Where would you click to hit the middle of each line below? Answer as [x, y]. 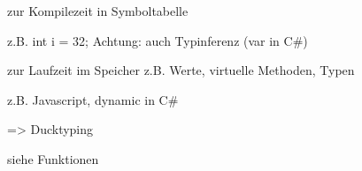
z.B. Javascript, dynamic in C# [93, 99]
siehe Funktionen [53, 158]
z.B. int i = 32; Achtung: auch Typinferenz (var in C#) [158, 40]
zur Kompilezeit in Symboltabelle [98, 11]
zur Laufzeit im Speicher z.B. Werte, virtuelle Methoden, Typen [181, 70]
